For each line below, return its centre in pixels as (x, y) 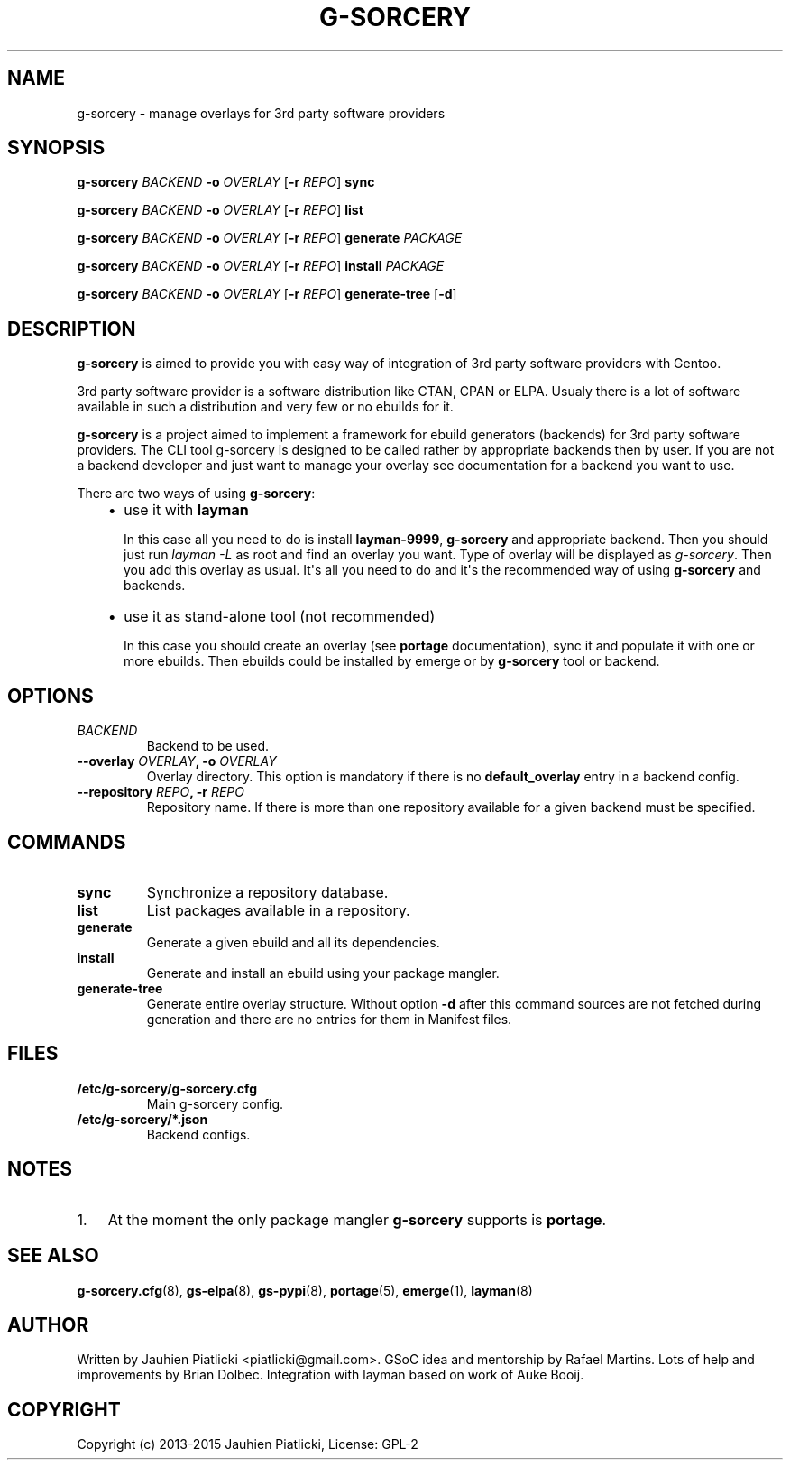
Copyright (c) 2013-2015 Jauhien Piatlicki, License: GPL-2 (248, 1444)
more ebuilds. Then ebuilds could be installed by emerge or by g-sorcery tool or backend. (392, 661)
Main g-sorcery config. (215, 1103)
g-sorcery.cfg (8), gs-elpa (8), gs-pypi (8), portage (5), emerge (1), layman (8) (305, 1290)
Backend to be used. (208, 746)
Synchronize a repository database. (267, 892)
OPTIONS (51, 696)
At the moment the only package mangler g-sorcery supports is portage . (357, 1219)
